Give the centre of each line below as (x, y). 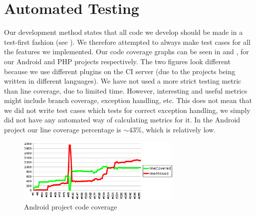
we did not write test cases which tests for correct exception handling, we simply (127, 110)
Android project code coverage (71, 207)
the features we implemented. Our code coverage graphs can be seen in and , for (127, 52)
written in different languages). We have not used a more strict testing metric (123, 81)
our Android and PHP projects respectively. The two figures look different (117, 61)
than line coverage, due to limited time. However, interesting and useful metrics (126, 90)
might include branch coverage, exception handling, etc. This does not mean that (128, 100)
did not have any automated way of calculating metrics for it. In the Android (122, 120)
